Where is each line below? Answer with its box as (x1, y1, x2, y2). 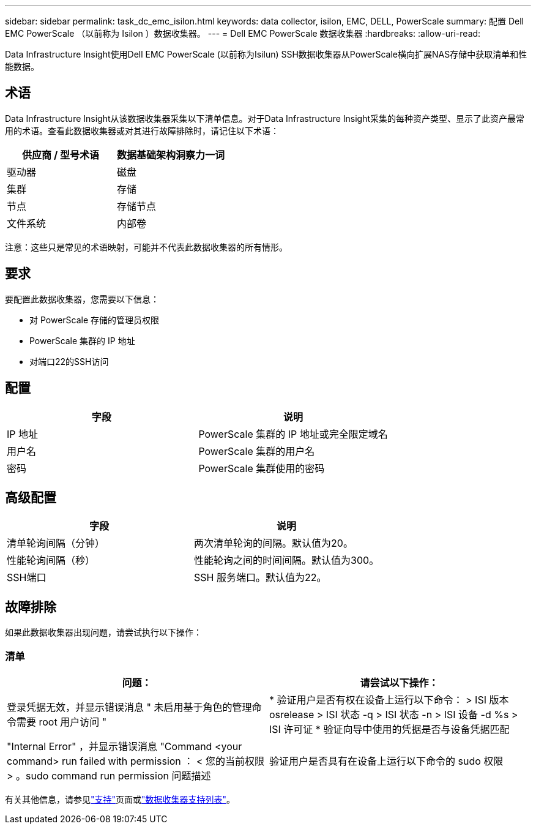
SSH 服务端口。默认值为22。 (194, 571, 327, 584)
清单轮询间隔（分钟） (7, 537, 105, 550)
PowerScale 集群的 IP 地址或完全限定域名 (198, 427, 388, 440)
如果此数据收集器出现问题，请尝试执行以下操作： (5, 627, 202, 638)
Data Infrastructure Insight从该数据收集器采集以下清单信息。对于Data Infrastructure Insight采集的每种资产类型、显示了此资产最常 (5, 113, 525, 124)
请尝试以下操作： (360, 676, 439, 689)
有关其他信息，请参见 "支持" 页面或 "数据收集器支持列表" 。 (5, 793, 236, 805)
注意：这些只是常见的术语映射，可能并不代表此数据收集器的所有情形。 (5, 241, 288, 252)
